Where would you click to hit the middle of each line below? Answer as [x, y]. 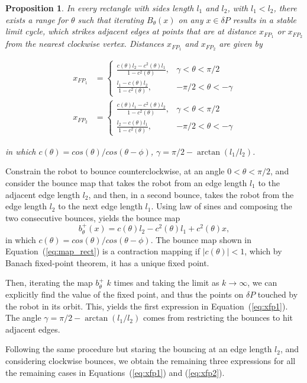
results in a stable [264, 19]
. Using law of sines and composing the [222, 206]
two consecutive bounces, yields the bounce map [93, 217]
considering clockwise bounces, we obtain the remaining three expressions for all [151, 360]
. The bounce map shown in [201, 239]
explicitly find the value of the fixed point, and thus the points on [125, 294]
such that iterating [111, 19]
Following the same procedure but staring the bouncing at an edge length [139, 349]
